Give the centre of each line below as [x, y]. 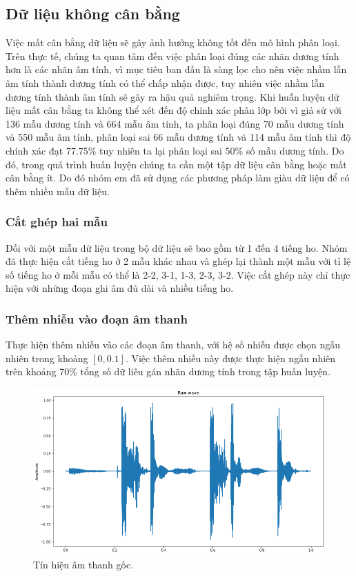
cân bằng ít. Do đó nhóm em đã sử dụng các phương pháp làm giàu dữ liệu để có [178, 178]
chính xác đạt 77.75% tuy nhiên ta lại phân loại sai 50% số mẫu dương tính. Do [175, 150]
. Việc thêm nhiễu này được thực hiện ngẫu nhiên [230, 358]
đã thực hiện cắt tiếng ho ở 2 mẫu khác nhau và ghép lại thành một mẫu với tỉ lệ [178, 261]
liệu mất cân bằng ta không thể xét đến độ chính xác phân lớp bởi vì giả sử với [174, 110]
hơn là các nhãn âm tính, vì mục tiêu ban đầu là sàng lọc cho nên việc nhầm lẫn [176, 69]
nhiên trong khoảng [47, 358]
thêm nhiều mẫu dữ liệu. [58, 191]
